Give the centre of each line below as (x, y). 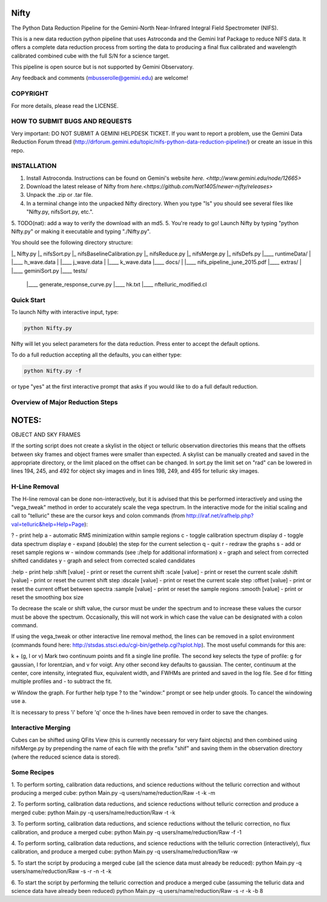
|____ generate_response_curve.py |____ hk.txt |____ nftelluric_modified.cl (117, 284)
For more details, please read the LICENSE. (65, 105)
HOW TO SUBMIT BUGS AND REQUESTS (71, 121)
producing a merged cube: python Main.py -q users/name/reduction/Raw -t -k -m (113, 793)
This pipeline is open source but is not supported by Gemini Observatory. (102, 67)
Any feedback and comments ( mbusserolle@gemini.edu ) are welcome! (100, 78)
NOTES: (26, 420)
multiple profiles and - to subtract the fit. (62, 682)
